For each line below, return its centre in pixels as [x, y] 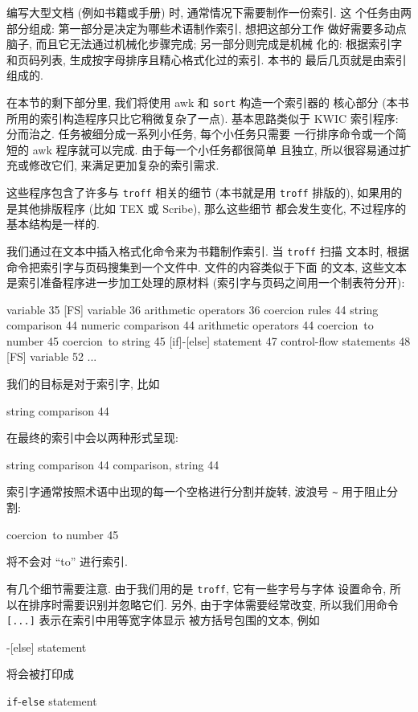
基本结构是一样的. [53, 224]
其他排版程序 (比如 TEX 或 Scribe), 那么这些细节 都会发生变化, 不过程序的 [212, 208]
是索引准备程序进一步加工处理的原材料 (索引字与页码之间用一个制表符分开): [206, 282]
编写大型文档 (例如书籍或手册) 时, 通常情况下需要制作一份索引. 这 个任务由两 [209, 12]
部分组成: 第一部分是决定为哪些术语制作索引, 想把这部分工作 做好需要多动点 [207, 28]
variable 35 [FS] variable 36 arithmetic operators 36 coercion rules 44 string [193, 309]
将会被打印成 [40, 674]
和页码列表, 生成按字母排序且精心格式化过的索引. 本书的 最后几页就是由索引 [207, 59]
